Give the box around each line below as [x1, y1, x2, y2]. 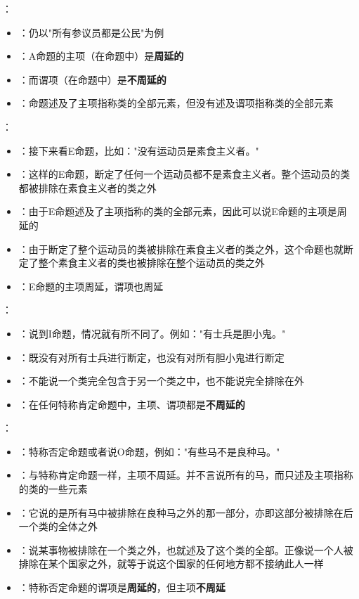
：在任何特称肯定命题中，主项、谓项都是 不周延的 [18, 397, 245, 411]
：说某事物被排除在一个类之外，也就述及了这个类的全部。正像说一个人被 [18, 542, 353, 557]
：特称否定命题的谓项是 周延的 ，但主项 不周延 [18, 580, 226, 595]
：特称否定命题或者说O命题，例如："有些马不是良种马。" [18, 444, 280, 458]
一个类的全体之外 [18, 519, 98, 534]
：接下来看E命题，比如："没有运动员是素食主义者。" [18, 143, 259, 157]
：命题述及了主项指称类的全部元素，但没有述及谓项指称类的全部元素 [18, 96, 334, 110]
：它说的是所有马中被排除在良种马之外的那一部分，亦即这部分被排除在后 [18, 505, 353, 520]
